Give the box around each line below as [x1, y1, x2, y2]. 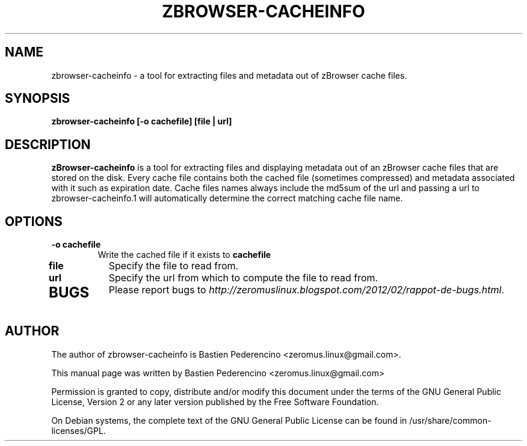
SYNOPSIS [5, 91, 70, 106]
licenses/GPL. [51, 425, 106, 436]
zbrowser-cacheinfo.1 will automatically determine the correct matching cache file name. [51, 193, 403, 204]
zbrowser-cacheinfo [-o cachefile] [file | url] [51, 116, 232, 127]
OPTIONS [5, 213, 63, 229]
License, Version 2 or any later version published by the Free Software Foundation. [51, 396, 379, 407]
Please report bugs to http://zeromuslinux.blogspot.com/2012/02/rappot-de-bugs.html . [108, 284, 504, 296]
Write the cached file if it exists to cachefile [97, 249, 271, 260]
